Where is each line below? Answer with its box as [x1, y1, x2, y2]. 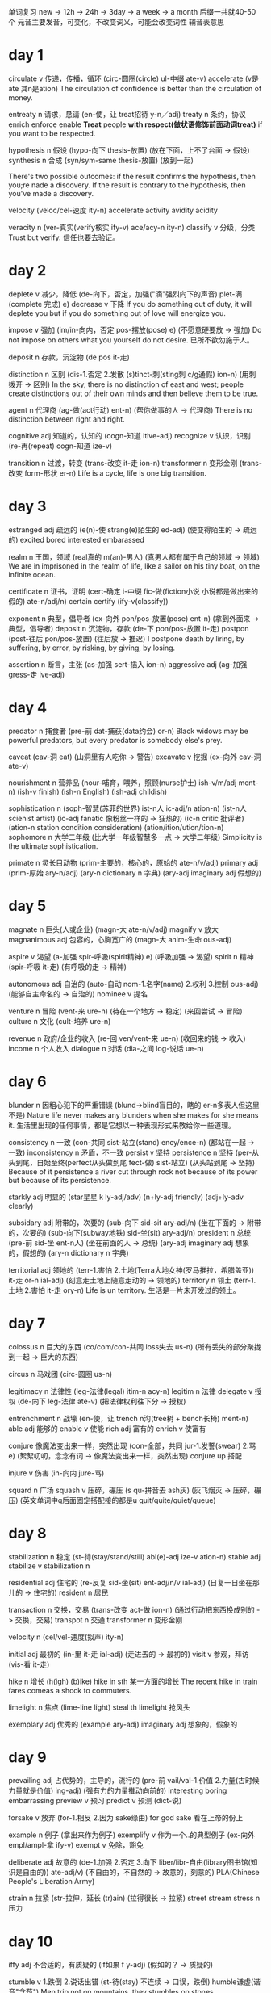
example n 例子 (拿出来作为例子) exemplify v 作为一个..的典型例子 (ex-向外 [8, 1830, 256, 1840]
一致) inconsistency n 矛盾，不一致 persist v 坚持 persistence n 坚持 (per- [8, 1148, 252, 1157]
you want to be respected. [8, 128, 96, 138]
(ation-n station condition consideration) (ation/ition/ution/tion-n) [8, 822, 224, 832]
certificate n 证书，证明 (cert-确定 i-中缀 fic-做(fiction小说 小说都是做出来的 [8, 586, 259, 596]
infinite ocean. [8, 569, 56, 579]
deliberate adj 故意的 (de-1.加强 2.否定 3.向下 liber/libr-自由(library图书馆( [8, 1857, 252, 1867]
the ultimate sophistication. [8, 841, 98, 850]
